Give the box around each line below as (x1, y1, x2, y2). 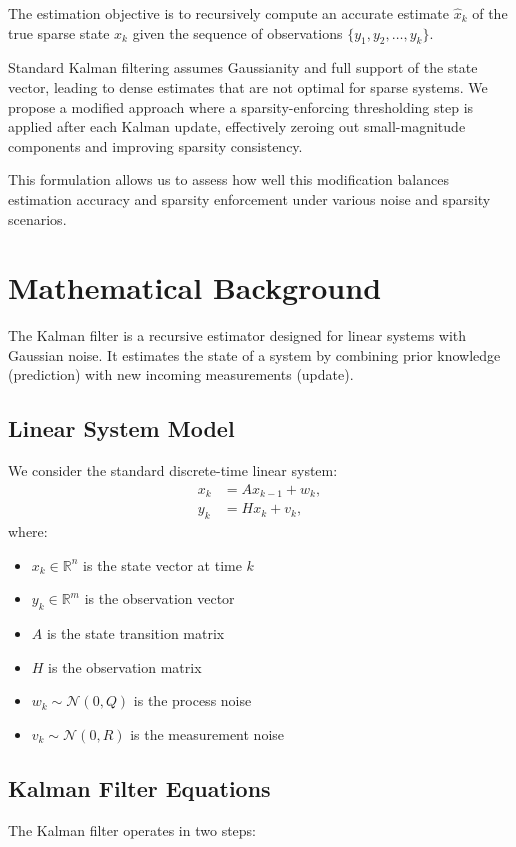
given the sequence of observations (132, 22, 343, 43)
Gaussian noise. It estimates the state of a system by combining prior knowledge (8, 344, 501, 365)
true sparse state (8, 22, 110, 43)
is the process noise (133, 690, 252, 711)
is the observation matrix (48, 656, 202, 677)
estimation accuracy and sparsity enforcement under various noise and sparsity (8, 188, 491, 209)
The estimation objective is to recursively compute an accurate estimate (8, 3, 449, 23)
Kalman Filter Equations (8, 772, 271, 803)
